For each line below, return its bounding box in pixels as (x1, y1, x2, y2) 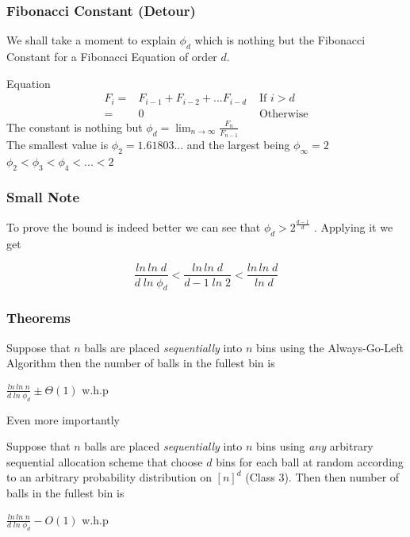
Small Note (6, 187, 80, 207)
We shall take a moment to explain (6, 32, 176, 48)
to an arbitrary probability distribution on (6, 469, 212, 485)
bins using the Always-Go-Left (256, 339, 404, 355)
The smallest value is (6, 136, 109, 152)
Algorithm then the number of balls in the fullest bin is (6, 355, 275, 371)
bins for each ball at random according (216, 453, 404, 470)
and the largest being (186, 136, 290, 152)
